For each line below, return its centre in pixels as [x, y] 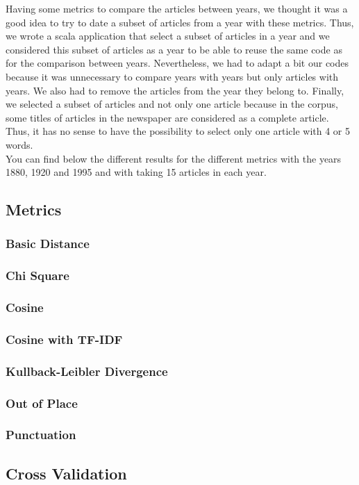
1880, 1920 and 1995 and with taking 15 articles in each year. [136, 172]
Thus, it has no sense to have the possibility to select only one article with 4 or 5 [178, 131]
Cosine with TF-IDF [64, 339]
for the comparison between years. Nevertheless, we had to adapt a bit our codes [177, 63]
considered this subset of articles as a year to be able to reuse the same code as [174, 49]
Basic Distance [48, 244]
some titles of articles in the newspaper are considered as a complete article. [167, 117]
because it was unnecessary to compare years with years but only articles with [172, 76]
